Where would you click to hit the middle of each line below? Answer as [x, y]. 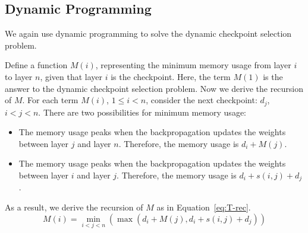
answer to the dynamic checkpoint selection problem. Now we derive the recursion [154, 88]
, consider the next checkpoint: [202, 100]
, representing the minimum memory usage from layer [193, 65]
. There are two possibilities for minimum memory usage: [142, 112]
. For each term [50, 100]
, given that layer [71, 76]
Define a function [36, 65]
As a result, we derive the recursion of [74, 207]
